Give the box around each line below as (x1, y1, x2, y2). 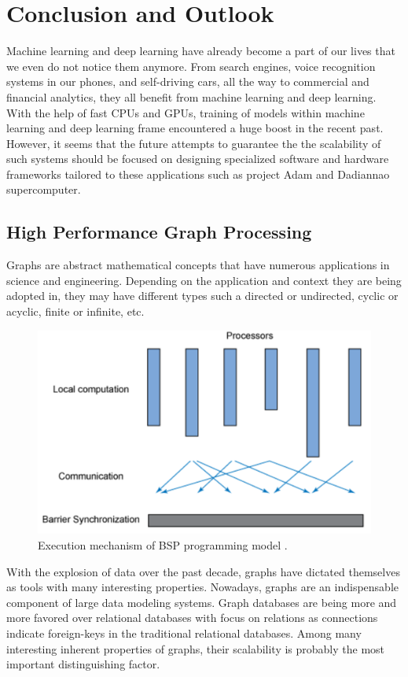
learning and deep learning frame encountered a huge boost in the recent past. (6, 120, 384, 136)
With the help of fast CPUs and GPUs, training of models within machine (6, 104, 365, 120)
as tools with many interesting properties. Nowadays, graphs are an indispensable (6, 579, 399, 595)
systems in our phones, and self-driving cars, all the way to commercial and (6, 73, 369, 90)
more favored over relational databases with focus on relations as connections (6, 609, 378, 626)
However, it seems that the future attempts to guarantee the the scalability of (6, 135, 381, 151)
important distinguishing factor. (6, 656, 160, 672)
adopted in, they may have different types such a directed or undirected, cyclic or (6, 287, 399, 304)
